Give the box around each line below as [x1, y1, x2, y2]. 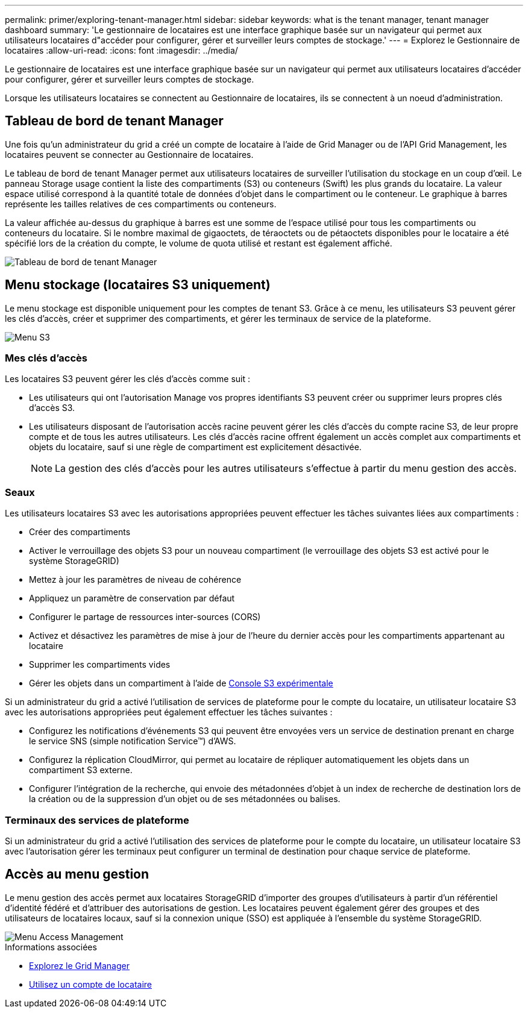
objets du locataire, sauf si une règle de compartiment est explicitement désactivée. [29, 442, 362, 453]
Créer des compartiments [29, 527, 131, 538]
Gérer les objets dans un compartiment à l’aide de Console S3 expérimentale [29, 678, 333, 689]
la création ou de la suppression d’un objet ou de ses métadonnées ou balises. [29, 794, 341, 804]
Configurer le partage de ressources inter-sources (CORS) [29, 612, 261, 623]
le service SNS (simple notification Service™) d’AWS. [29, 736, 236, 747]
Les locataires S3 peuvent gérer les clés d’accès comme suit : [5, 374, 251, 384]
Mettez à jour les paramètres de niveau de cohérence [29, 574, 242, 585]
